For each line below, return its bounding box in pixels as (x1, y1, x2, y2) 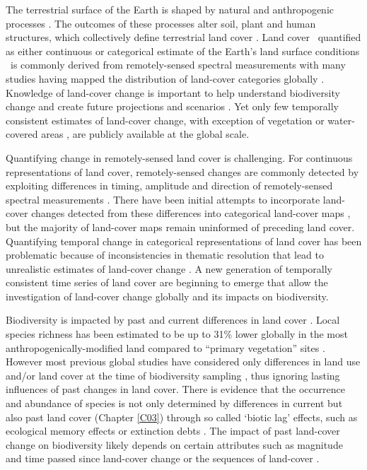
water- (327, 112, 355, 127)
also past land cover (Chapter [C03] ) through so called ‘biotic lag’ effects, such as (6, 409, 358, 424)
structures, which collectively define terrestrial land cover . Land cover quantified (6, 30, 361, 45)
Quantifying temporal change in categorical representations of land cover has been (6, 233, 362, 248)
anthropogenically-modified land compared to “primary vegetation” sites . (6, 340, 325, 355)
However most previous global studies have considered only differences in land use (6, 354, 361, 369)
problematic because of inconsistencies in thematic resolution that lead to (6, 247, 325, 262)
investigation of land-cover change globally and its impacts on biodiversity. (6, 288, 329, 303)
